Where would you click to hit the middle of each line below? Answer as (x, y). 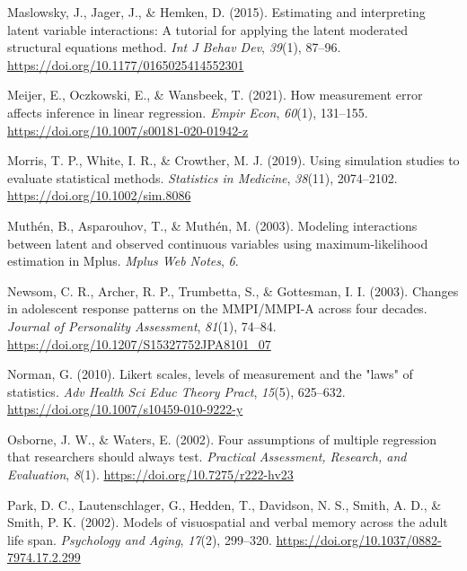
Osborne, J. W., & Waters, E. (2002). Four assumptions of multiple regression (222, 439)
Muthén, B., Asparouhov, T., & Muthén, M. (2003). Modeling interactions (212, 225)
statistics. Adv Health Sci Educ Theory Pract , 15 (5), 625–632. (176, 391)
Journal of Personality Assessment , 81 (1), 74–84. (142, 325)
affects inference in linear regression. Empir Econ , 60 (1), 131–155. (188, 112)
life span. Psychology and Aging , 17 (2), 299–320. (140, 539)
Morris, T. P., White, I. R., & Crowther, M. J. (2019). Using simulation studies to (233, 160)
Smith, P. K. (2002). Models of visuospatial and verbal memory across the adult (228, 522)
